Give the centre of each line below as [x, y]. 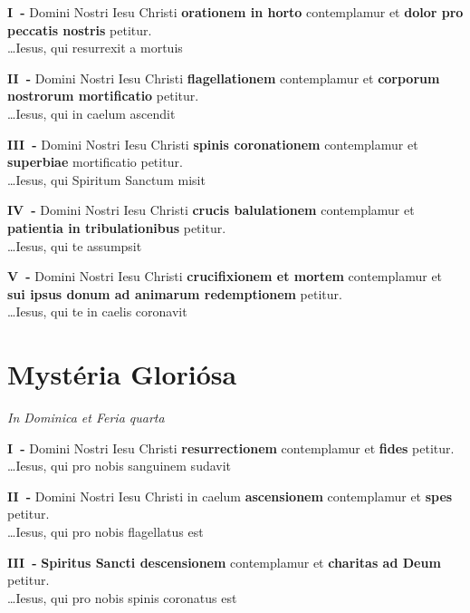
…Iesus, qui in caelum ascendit [91, 113]
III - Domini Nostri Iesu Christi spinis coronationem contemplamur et [213, 144]
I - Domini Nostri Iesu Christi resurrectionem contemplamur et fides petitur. [231, 448]
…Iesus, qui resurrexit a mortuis [95, 48]
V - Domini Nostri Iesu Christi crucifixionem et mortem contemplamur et [225, 276]
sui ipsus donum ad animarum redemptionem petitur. [175, 293]
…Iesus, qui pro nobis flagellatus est [106, 531]
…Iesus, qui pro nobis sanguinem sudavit [120, 466]
